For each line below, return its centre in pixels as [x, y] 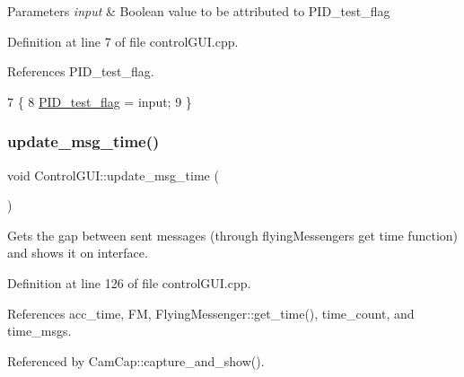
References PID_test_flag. [81, 71]
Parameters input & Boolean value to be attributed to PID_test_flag [199, 11]
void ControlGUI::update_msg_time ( [113, 175]
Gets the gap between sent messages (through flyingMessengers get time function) [233, 235]
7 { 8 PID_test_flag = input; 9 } [100, 101]
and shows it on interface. [78, 253]
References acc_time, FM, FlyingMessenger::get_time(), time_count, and [211, 313]
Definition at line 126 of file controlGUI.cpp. [129, 282]
